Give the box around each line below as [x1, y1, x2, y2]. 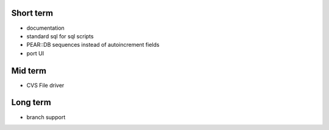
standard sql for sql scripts [26, 32, 94, 39]
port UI [26, 49, 44, 57]
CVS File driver [26, 81, 65, 89]
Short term [11, 8, 54, 18]
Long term [11, 97, 51, 108]
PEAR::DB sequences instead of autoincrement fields [26, 41, 160, 49]
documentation [26, 24, 65, 32]
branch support [26, 113, 66, 121]
